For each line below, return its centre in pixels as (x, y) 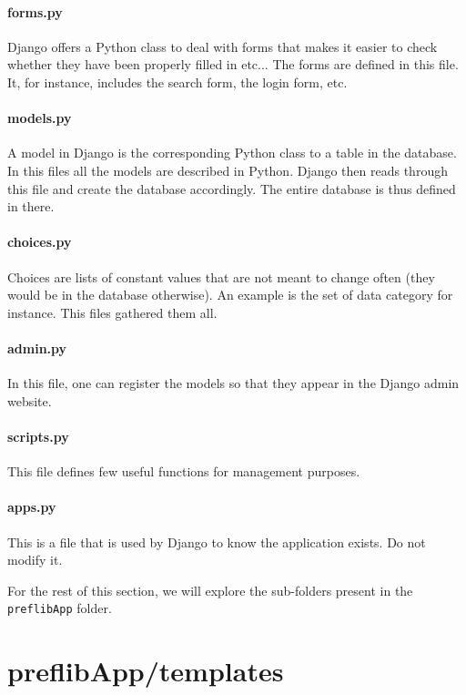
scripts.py (38, 436)
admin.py (37, 347)
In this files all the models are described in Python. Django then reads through (228, 170)
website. (30, 400)
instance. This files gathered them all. (112, 312)
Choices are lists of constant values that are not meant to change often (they (221, 276)
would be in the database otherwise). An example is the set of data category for (230, 295)
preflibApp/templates (146, 671)
